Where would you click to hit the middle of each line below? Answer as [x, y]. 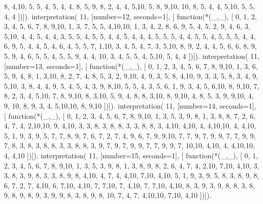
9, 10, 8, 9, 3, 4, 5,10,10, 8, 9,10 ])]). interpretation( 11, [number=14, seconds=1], [130, 105]
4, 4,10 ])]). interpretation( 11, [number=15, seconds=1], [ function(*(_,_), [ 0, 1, [131, 155]
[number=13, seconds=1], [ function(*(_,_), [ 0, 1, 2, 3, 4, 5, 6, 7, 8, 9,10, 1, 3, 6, [131, 66]
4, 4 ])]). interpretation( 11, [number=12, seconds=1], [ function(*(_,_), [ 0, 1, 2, [130, 16]
